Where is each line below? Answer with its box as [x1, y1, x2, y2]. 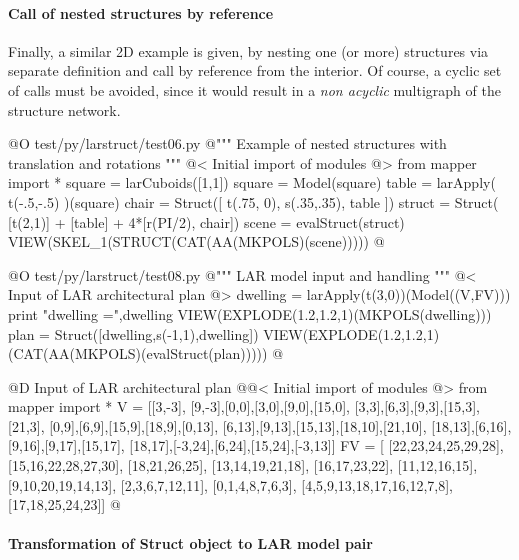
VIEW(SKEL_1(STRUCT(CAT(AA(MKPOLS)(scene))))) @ [8, 231, 385, 252]
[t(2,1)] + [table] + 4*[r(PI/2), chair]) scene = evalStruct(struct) [8, 211, 405, 232]
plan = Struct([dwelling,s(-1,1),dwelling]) [8, 323, 259, 344]
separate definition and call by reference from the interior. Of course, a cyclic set [8, 60, 502, 81]
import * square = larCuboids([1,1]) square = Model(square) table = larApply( [8, 172, 496, 193]
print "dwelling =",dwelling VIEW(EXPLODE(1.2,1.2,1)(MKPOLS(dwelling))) [8, 303, 492, 324]
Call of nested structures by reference [8, 2, 274, 23]
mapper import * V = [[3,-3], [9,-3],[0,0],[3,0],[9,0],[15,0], [8, 396, 350, 417]
